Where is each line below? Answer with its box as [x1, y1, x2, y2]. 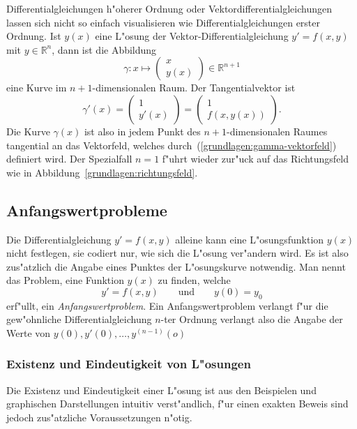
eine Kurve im [6, 80, 67, 95]
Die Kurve [6, 123, 50, 138]
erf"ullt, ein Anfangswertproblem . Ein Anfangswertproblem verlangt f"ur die [6, 298, 328, 313]
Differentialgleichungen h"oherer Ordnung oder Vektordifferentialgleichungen [6, 1, 332, 15]
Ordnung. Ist [6, 29, 61, 43]
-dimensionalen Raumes [227, 123, 328, 138]
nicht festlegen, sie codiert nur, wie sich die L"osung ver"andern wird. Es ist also [6, 246, 349, 260]
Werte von [6, 325, 51, 340]
